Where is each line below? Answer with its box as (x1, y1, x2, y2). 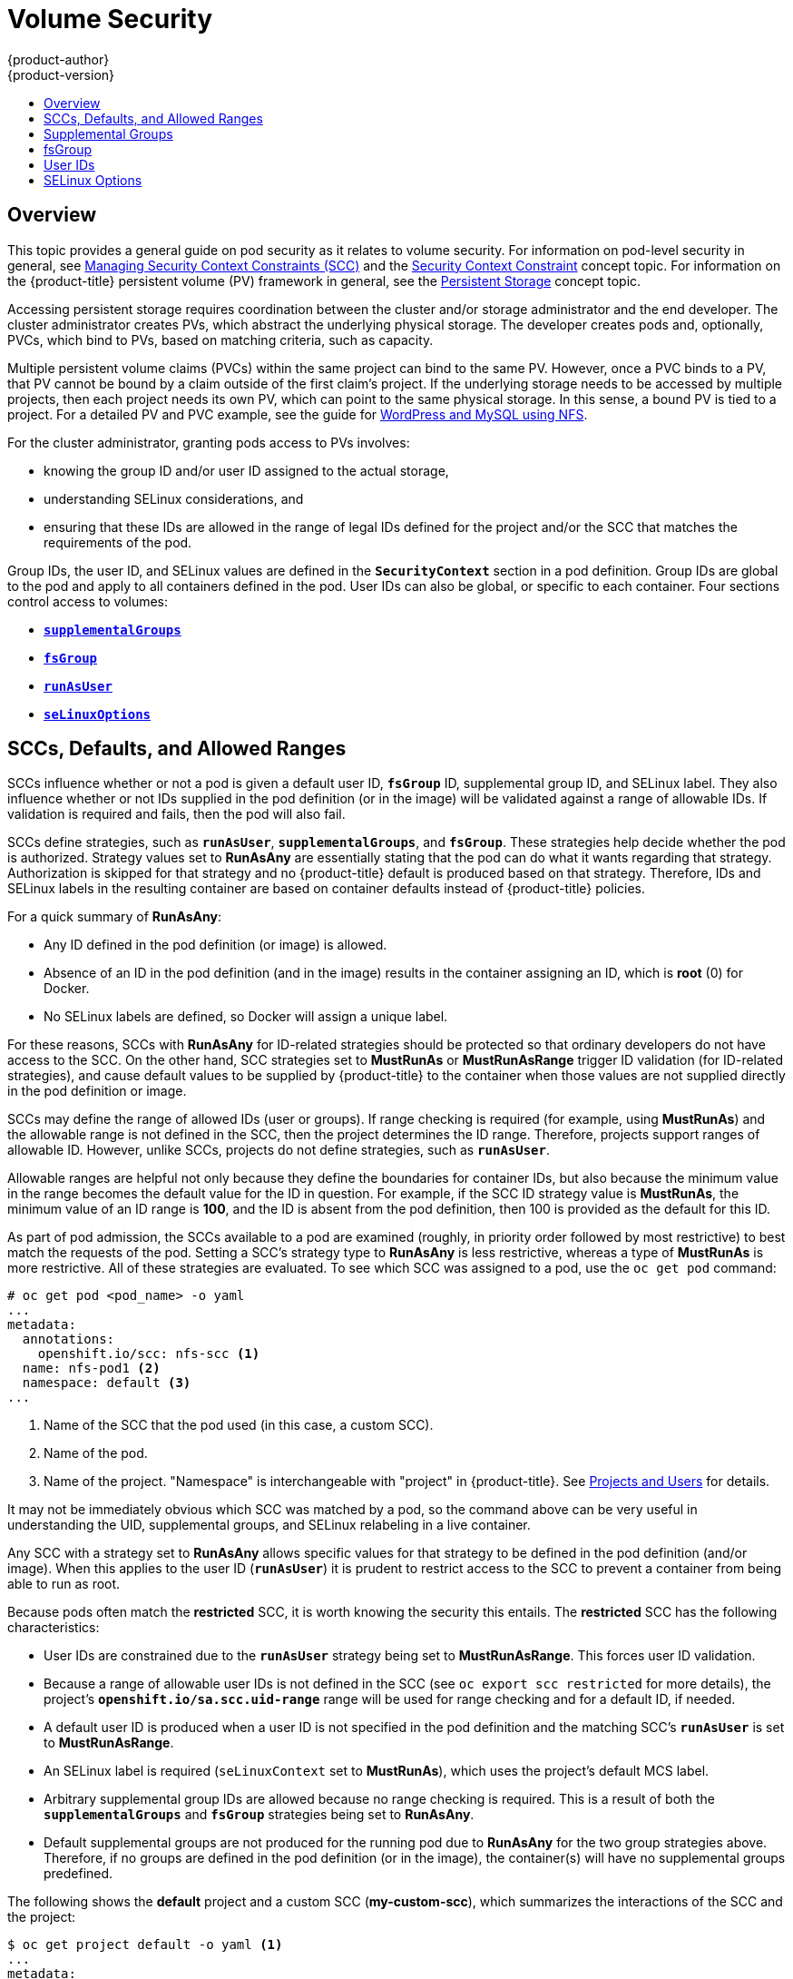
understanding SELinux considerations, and (44, 490, 304, 507)
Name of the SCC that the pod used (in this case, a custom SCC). (44, 1417, 434, 1433)
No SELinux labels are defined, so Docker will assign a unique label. (44, 1009, 448, 1025)
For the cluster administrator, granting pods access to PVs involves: (7, 434, 410, 450)
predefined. (44, 1866, 113, 1882)
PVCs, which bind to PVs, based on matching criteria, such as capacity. (7, 331, 434, 348)
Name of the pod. (44, 1445, 148, 1462)
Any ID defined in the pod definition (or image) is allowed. (44, 937, 387, 953)
